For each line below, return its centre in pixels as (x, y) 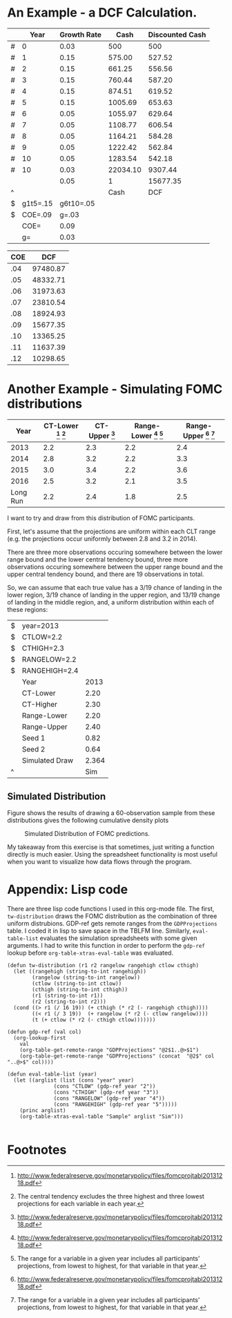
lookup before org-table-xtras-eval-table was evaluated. (90, 953)
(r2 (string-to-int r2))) (69, 1002)
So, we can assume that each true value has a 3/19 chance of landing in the (115, 588)
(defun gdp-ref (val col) (44, 1032)
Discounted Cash (177, 35)
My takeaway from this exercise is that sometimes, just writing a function (111, 847)
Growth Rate (80, 35)
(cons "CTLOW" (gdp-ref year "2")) (105, 1086)
